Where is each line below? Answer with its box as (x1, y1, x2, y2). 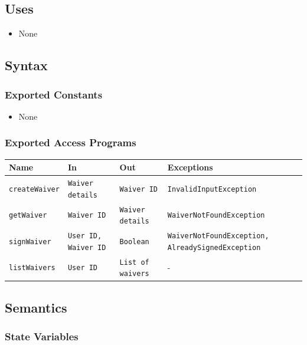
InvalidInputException (167, 185, 257, 193)
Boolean (119, 237, 149, 246)
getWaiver (9, 211, 47, 220)
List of (119, 258, 149, 267)
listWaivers (9, 264, 55, 272)
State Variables (5, 329, 79, 344)
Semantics (5, 298, 67, 316)
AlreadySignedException (167, 243, 261, 252)
